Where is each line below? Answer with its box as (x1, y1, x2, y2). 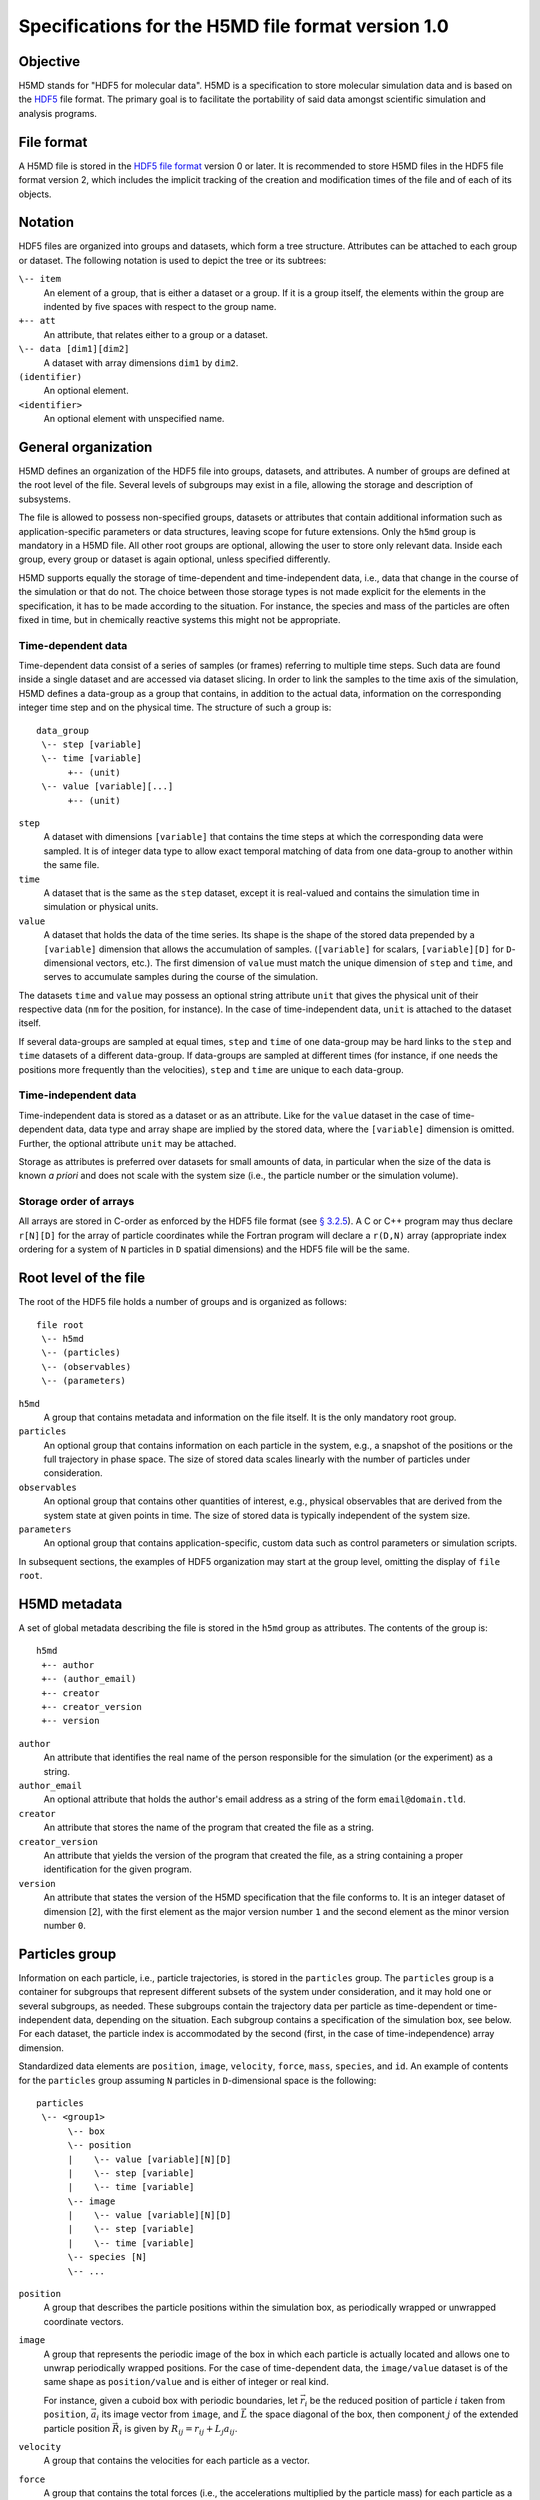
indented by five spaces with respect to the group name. (43, 301, 277, 312)
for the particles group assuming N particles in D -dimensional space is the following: (18, 2074, 377, 2086)
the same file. (43, 859, 100, 871)
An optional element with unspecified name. (43, 413, 225, 425)
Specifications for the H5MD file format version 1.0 (18, 15, 449, 37)
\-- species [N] (67, 2251, 148, 2263)
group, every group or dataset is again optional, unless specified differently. (18, 553, 331, 565)
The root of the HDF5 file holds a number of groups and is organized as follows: (18, 1296, 347, 1308)
